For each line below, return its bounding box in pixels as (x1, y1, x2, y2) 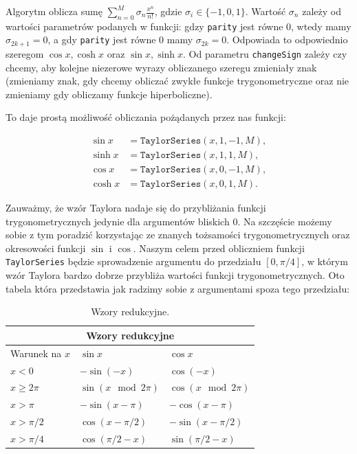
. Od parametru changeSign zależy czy (183, 46, 347, 60)
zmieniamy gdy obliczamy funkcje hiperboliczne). (6, 87, 213, 101)
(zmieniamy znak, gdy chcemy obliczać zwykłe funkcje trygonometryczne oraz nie (6, 73, 349, 88)
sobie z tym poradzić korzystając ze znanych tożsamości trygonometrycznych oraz (6, 227, 350, 242)
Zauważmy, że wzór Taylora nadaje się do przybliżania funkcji (6, 201, 266, 215)
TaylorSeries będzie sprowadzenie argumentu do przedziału (6, 254, 261, 269)
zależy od (302, 4, 341, 18)
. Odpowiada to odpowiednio (226, 32, 348, 47)
